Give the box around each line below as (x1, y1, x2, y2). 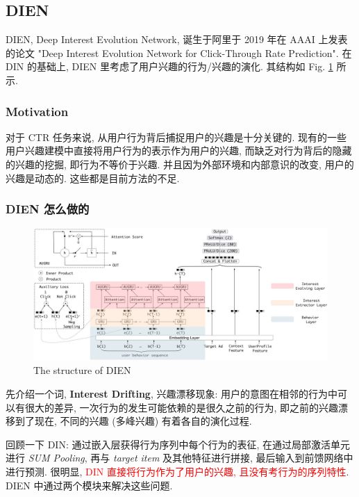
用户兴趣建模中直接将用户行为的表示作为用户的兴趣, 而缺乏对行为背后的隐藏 (6, 143, 352, 158)
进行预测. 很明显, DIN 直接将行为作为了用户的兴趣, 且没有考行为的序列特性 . (6, 464, 349, 479)
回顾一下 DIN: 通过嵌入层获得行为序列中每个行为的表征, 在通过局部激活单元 (6, 437, 351, 451)
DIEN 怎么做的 (6, 200, 90, 218)
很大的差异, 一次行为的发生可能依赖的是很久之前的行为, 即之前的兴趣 (24, 400, 339, 414)
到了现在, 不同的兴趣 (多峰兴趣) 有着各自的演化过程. (15, 414, 252, 428)
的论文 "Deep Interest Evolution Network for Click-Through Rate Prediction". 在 (6, 45, 352, 60)
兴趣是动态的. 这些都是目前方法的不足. (6, 170, 180, 185)
